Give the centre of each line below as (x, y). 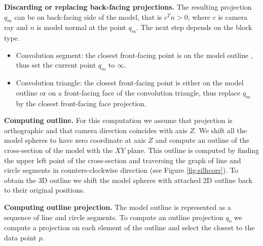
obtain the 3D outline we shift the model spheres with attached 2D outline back (128, 180)
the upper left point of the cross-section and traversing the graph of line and (123, 160)
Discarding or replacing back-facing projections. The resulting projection (128, 7)
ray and (16, 27)
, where (199, 17)
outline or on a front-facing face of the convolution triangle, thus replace (128, 92)
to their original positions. (45, 190)
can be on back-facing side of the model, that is (88, 17)
